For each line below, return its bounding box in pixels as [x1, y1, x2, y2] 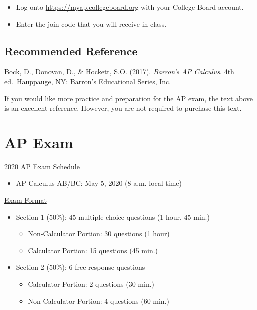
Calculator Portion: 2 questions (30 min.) [28, 279, 155, 289]
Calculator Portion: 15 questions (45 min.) [28, 245, 158, 255]
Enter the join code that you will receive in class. [16, 18, 167, 29]
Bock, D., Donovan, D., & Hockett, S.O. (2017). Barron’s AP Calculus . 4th [4, 66, 234, 77]
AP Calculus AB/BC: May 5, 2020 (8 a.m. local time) [16, 178, 182, 188]
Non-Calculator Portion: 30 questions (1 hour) [28, 228, 170, 239]
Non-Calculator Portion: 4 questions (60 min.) [28, 295, 169, 306]
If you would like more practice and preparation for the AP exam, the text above [4, 93, 253, 103]
